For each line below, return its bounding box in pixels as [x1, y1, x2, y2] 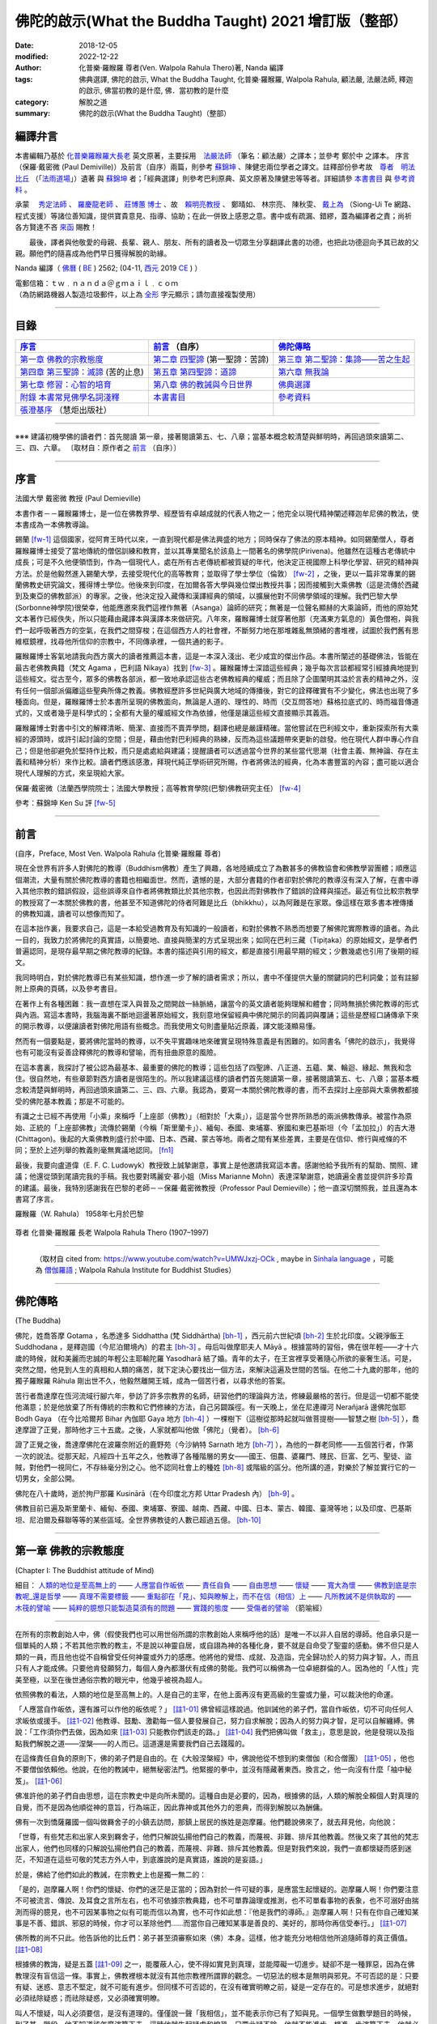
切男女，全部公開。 [15, 1473, 79, 1483]
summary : [15, 108, 51, 117]
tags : [15, 74, 33, 84]
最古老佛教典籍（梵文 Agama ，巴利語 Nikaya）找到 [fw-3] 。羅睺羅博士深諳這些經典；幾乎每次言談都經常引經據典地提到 [15, 662, 418, 672]
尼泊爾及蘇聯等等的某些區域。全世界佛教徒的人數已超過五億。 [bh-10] [28, 1515, 261, 1524]
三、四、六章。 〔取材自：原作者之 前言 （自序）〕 [15, 443, 181, 453]
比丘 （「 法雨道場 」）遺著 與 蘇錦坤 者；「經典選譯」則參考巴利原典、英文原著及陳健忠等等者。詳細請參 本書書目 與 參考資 [15, 173, 416, 183]
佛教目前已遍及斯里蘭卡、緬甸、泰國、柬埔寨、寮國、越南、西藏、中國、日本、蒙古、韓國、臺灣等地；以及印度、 [15, 1503, 391, 1513]
